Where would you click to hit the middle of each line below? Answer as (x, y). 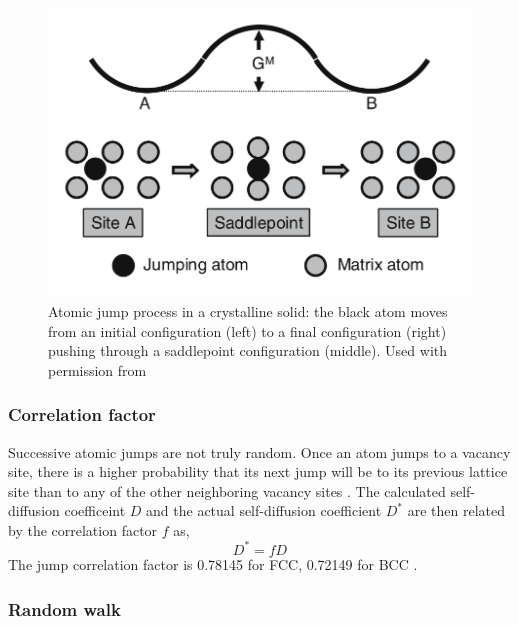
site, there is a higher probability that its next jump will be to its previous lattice (258, 471)
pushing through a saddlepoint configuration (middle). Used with (247, 350)
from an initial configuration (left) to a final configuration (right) (247, 330)
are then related (456, 510)
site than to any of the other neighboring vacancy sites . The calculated (227, 490)
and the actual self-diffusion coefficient (264, 510)
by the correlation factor (83, 529)
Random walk (64, 608)
